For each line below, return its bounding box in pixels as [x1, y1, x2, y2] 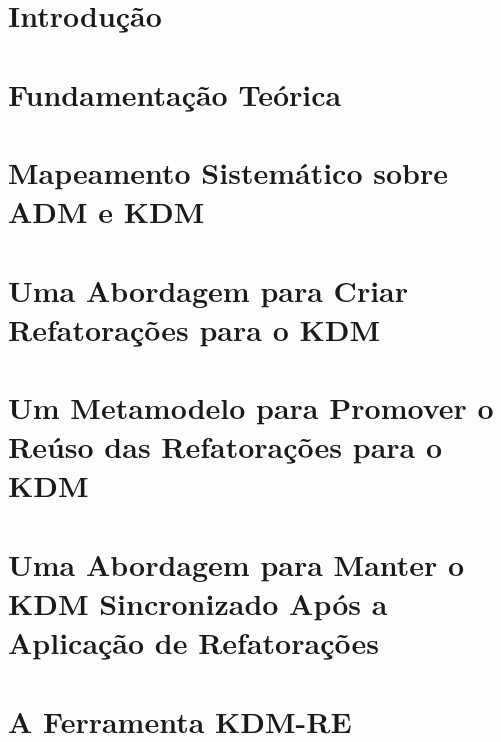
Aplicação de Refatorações [8, 622, 379, 663]
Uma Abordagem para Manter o [8, 543, 465, 584]
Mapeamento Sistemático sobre [8, 151, 448, 192]
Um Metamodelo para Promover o [8, 387, 494, 428]
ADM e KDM [8, 191, 205, 232]
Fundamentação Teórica [8, 73, 342, 114]
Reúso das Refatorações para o [8, 426, 443, 467]
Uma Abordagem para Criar [8, 269, 409, 310]
